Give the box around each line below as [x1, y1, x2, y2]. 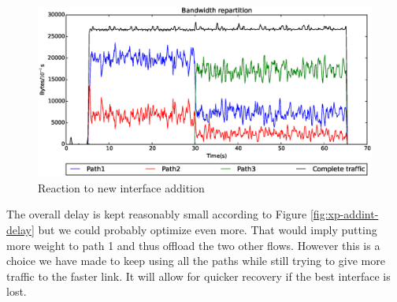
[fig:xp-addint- [310, 206, 379, 222]
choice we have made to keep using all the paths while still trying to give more [6, 252, 385, 269]
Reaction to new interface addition [38, 179, 205, 196]
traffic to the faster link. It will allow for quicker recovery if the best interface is [6, 267, 391, 284]
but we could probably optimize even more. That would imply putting [38, 221, 377, 237]
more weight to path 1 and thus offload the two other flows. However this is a [6, 237, 380, 253]
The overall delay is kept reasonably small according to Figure [6, 206, 307, 222]
